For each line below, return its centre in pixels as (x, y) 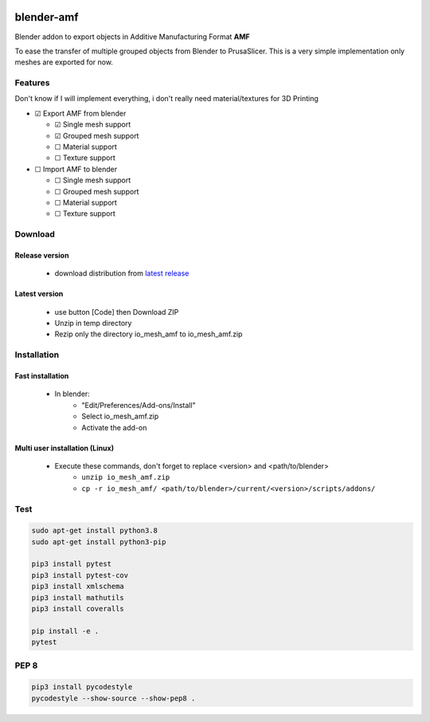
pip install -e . (65, 631)
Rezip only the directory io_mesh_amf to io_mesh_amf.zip (149, 334)
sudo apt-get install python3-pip (99, 541)
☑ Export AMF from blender (80, 113)
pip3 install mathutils (78, 597)
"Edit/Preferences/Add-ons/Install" (139, 405)
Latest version (39, 294)
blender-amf (47, 17)
